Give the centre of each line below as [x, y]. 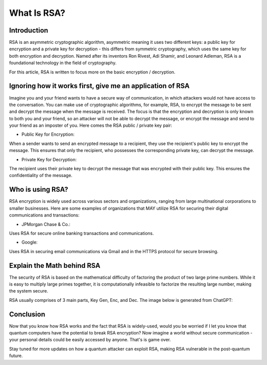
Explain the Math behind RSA [55, 266]
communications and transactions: [44, 215]
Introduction [29, 30]
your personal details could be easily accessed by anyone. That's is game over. [90, 340]
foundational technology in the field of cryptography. [63, 63]
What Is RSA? [37, 13]
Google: [30, 242]
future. [16, 356]
